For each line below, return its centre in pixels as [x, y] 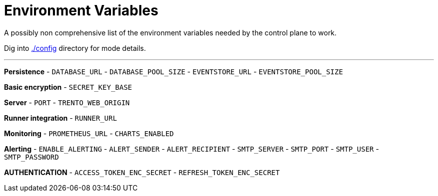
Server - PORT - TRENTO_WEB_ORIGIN [67, 102]
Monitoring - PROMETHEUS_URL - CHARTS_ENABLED [89, 133]
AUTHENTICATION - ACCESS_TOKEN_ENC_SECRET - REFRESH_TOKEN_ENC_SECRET [142, 172]
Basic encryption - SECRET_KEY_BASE [68, 87]
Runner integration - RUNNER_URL [60, 118]
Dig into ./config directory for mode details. [75, 48]
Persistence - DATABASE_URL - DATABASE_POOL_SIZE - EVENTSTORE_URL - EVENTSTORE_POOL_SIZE [173, 71]
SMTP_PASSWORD [31, 157]
